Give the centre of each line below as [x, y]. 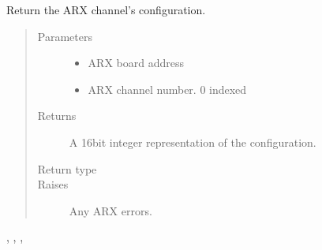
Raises [53, 184]
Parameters [65, 36]
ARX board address [136, 63]
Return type [67, 168]
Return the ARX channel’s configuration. [106, 9]
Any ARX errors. [110, 210]
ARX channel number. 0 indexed [167, 89]
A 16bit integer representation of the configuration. [193, 142]
